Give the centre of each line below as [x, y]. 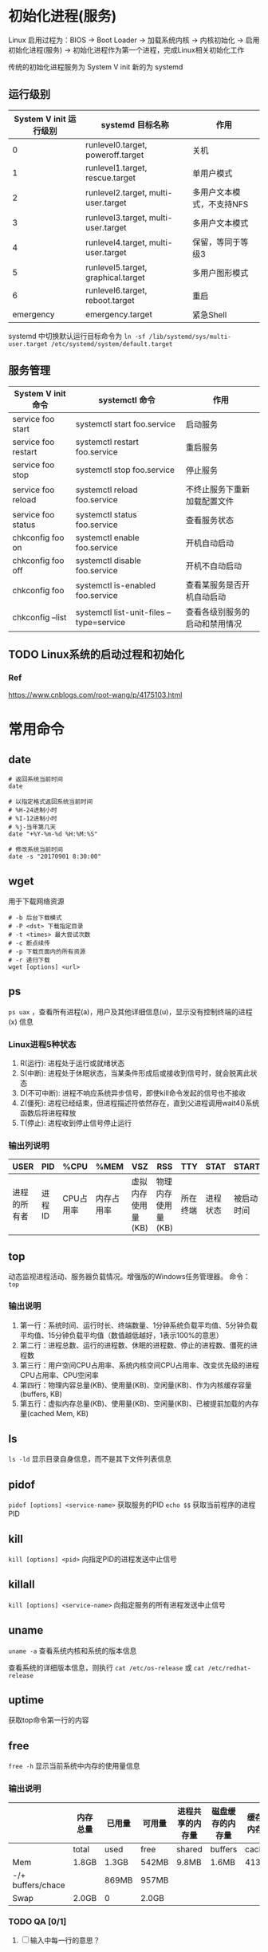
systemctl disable [108, 561]
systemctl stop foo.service [125, 470]
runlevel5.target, [116, 267]
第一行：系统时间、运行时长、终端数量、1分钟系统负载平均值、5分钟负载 [138, 1325]
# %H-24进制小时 [33, 810]
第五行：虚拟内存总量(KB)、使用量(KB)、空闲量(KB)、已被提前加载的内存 [139, 1403]
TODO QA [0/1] [37, 1922]
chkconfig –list [39, 617]
